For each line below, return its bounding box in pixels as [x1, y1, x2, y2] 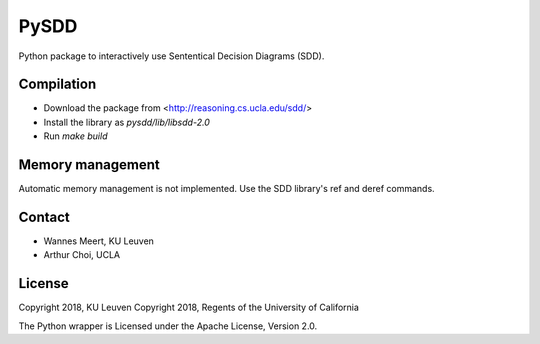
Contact [18, 208, 70, 225]
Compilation [18, 76, 97, 93]
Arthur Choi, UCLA [43, 249, 120, 261]
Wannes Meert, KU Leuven [43, 235, 155, 247]
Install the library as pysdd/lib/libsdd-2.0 [43, 116, 210, 128]
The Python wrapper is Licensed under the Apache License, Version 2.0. [18, 320, 318, 332]
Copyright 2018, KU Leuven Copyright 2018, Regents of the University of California [18, 301, 360, 314]
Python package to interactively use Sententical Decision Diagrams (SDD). [18, 50, 325, 62]
